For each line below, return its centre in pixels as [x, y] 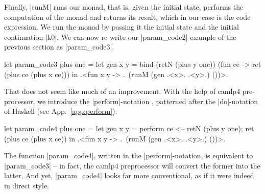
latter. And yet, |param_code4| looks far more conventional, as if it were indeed [129, 175]
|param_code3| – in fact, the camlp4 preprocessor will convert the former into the [132, 165]
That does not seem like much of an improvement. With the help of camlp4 [122, 91]
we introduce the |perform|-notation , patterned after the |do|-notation [148, 101]
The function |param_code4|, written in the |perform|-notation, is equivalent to [129, 155]
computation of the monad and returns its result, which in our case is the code [127, 17]
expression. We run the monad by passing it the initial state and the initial [122, 27]
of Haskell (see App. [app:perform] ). [61, 111]
